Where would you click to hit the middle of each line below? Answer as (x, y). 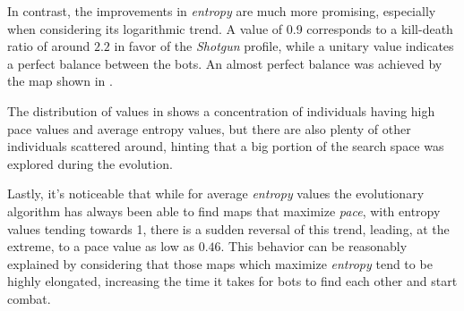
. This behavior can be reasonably (314, 246)
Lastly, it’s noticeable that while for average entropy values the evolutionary (216, 193)
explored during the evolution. (90, 163)
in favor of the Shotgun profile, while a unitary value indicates (284, 46)
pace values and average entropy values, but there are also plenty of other (209, 128)
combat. (29, 298)
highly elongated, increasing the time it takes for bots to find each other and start (232, 281)
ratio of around (49, 46)
